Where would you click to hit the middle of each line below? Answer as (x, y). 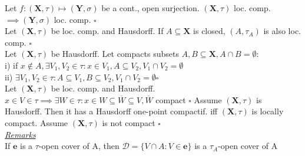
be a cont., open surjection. (150, 8)
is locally (268, 111)
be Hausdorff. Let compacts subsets (115, 54)
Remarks (20, 134)
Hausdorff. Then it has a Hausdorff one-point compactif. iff (111, 111)
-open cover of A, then (79, 146)
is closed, (209, 31)
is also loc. (282, 31)
